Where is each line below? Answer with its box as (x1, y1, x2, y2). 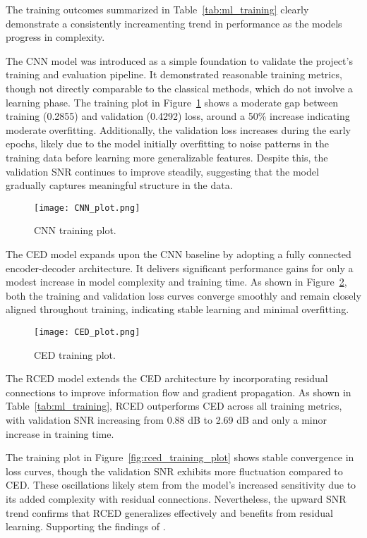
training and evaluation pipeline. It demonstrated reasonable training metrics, (6, 67, 342, 82)
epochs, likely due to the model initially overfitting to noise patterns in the (6, 136, 330, 151)
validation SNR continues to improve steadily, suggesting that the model (6, 164, 319, 178)
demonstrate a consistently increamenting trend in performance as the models (6, 16, 342, 30)
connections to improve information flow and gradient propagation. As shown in (6, 384, 351, 399)
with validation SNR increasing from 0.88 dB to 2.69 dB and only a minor (6, 412, 327, 427)
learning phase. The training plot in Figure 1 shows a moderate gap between (6, 94, 339, 109)
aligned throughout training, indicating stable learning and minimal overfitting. (6, 302, 349, 317)
